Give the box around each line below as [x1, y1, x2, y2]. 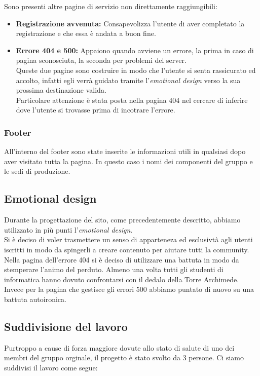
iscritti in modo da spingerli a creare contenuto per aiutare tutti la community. [4, 244, 249, 254]
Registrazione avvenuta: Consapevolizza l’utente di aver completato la [16, 18, 245, 28]
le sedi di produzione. [4, 166, 70, 176]
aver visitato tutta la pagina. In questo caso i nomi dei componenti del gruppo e [4, 156, 253, 166]
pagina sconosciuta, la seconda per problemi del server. [16, 55, 187, 65]
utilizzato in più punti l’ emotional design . [4, 224, 133, 235]
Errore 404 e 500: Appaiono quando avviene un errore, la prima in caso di [16, 45, 254, 55]
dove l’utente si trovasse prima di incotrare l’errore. [16, 104, 175, 115]
